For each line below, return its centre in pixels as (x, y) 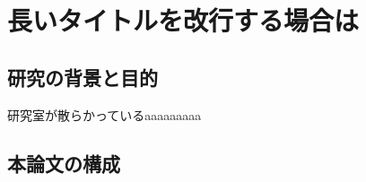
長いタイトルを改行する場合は (183, 20)
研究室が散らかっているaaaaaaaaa (105, 114)
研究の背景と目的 (83, 77)
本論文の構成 (64, 163)
